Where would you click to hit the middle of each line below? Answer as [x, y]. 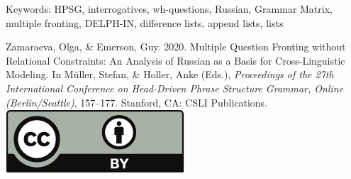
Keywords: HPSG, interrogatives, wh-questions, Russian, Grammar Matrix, [169, 9]
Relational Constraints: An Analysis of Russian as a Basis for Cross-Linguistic [175, 60]
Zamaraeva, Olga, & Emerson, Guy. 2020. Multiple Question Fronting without [176, 47]
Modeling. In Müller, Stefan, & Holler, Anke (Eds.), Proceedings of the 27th [170, 74]
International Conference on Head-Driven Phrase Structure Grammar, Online [175, 88]
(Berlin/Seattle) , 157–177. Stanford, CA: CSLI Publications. [137, 102]
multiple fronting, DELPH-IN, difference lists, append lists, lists [145, 22]
